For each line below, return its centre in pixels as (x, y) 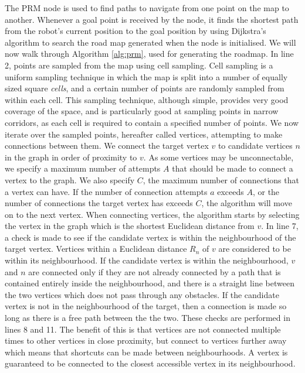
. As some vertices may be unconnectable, (218, 157)
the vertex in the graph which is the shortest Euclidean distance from (130, 226)
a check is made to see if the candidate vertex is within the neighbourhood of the (150, 237)
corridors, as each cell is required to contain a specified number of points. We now (152, 122)
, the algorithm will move (247, 203)
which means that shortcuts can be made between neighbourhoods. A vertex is (146, 352)
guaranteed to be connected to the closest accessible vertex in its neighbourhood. (150, 363)
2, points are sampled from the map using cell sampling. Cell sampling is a (139, 65)
